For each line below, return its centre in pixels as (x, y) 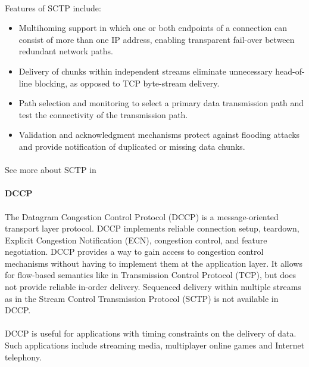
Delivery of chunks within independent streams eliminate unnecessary (146, 71)
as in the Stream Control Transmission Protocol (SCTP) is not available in (142, 298)
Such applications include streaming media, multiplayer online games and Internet (155, 345)
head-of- (290, 71)
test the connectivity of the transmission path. (103, 114)
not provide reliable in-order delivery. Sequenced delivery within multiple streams (153, 287)
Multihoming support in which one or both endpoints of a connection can (153, 28)
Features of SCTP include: (53, 7)
